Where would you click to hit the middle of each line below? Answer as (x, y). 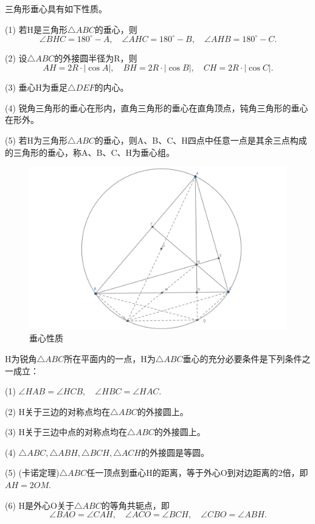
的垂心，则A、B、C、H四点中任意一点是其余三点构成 (201, 140)
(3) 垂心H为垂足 (36, 87)
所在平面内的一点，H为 (110, 358)
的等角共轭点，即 (135, 505)
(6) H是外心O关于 (40, 505)
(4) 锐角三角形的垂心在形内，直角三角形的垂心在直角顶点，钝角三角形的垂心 (157, 107)
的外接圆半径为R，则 (96, 58)
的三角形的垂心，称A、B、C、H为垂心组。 (90, 152)
